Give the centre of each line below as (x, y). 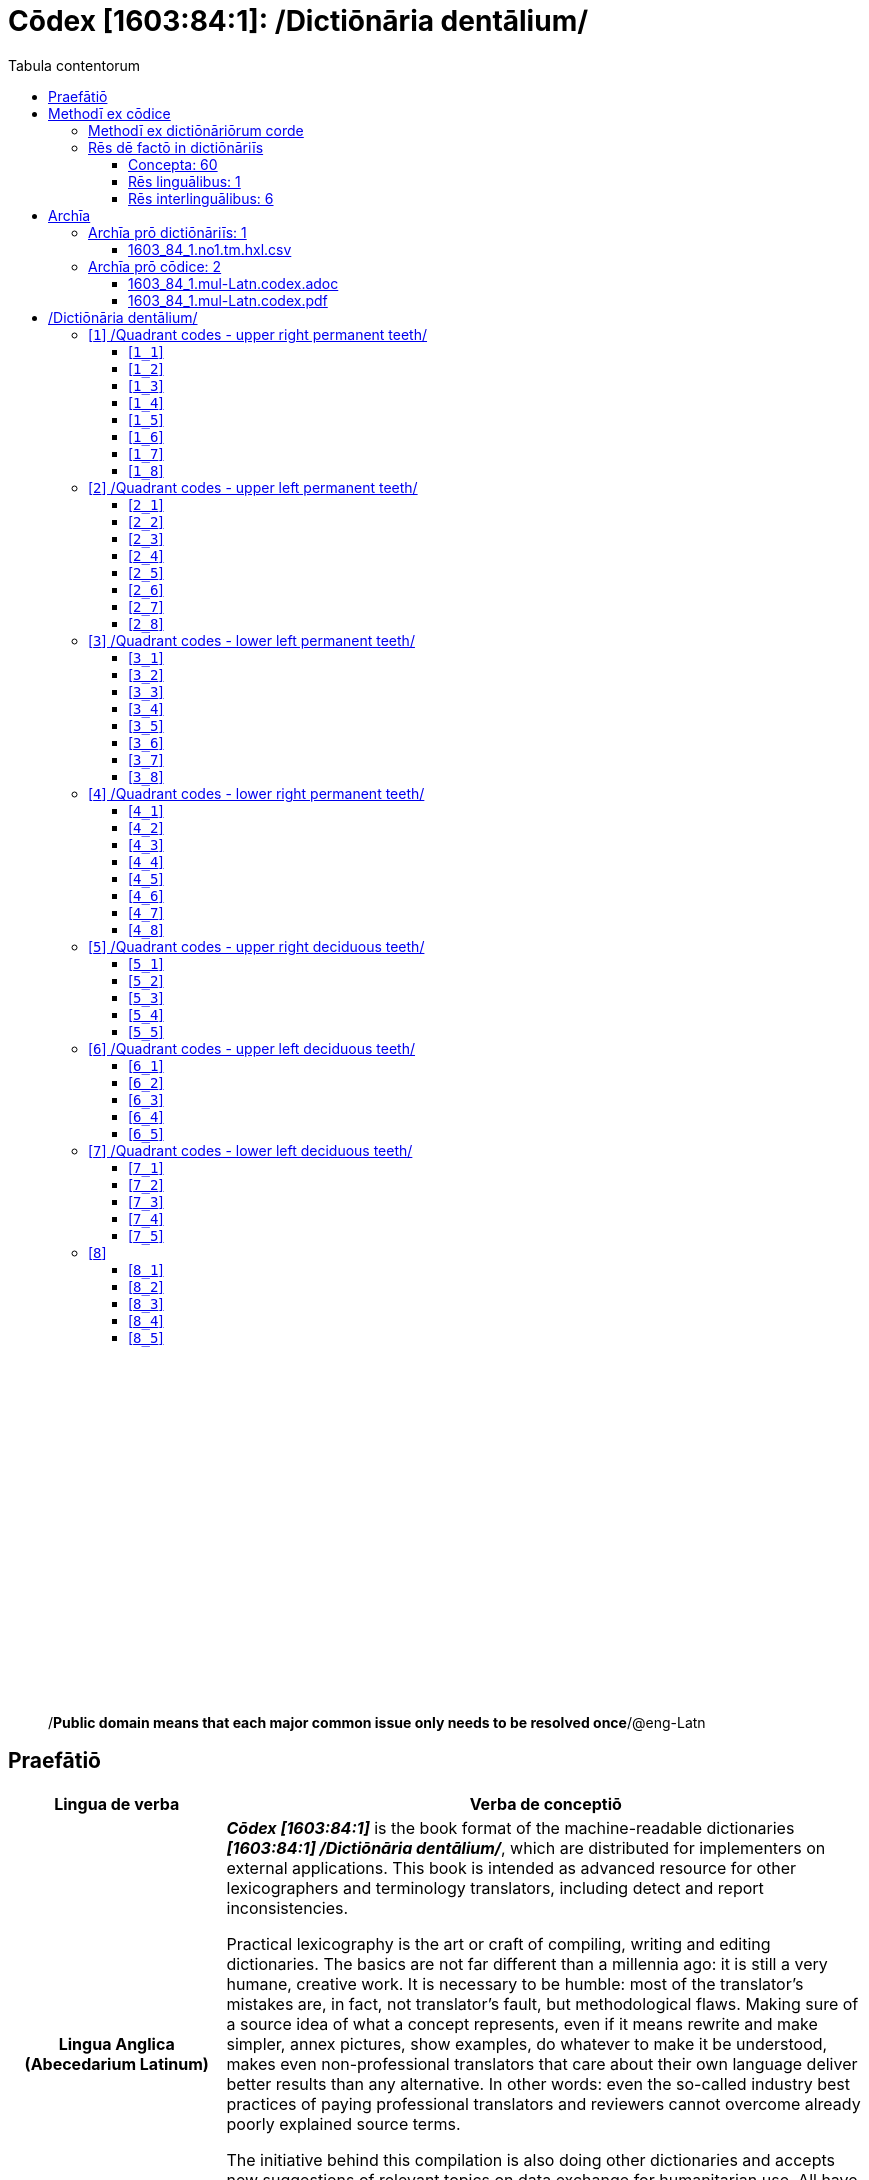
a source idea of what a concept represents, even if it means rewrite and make (522, 2023)
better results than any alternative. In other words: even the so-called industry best (538, 2083)
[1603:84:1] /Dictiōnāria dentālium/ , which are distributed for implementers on (526, 1847)
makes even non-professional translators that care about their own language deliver (542, 2063)
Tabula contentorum (74, 65)
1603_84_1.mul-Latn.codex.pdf (228, 300)
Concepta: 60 (173, 164)
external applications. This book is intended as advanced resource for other (511, 1867)
